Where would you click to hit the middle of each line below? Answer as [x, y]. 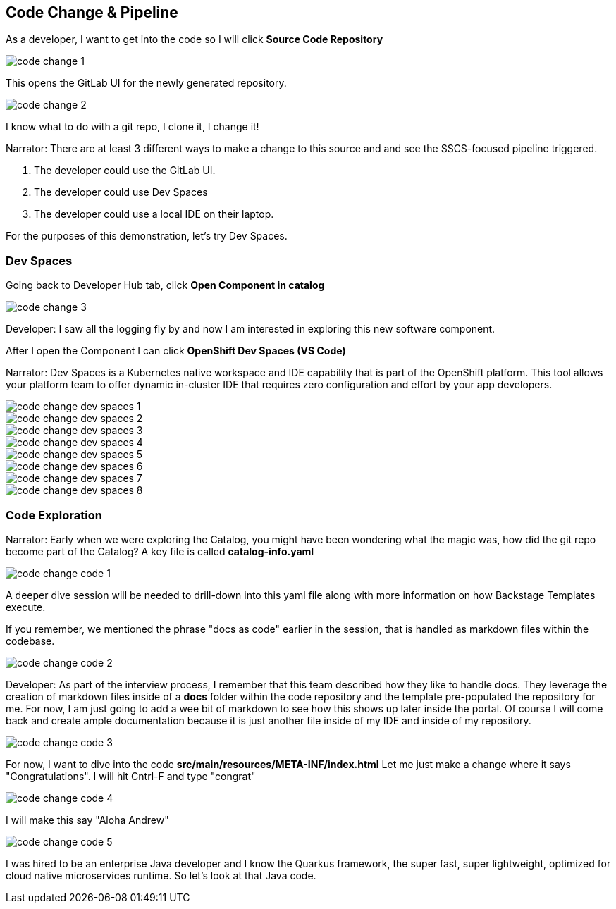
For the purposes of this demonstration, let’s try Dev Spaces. [147, 236]
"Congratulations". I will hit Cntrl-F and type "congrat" [131, 776]
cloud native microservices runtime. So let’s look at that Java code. [161, 875]
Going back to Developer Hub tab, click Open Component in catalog [165, 285]
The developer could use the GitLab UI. [125, 171]
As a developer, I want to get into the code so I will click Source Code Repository [195, 39]
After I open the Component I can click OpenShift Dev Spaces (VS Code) [176, 351]
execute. [26, 607]
